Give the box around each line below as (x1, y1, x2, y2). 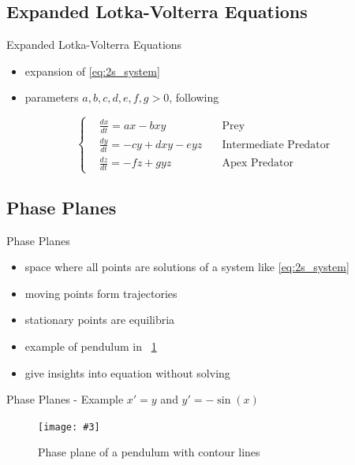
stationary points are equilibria (24, 311, 175, 328)
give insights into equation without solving (24, 364, 230, 381)
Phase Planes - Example (6, 391, 124, 407)
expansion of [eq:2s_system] (24, 62, 160, 79)
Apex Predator (222, 158, 293, 169)
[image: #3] (38, 421, 100, 433)
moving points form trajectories (24, 285, 177, 301)
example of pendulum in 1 (24, 338, 157, 354)
